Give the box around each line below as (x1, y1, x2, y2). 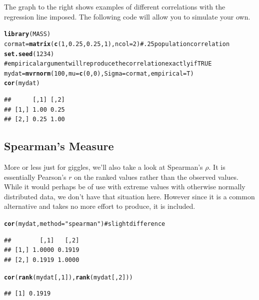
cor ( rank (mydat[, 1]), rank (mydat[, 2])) (4, 273, 133, 281)
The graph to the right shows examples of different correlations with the (4, 2, 225, 12)
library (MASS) (4, 31, 51, 38)
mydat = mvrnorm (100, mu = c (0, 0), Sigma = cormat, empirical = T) (4, 70, 194, 77)
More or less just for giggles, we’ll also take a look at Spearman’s (4, 162, 203, 172)
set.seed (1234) (4, 50, 54, 58)
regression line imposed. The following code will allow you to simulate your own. (4, 11, 250, 22)
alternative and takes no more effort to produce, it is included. (4, 201, 195, 211)
